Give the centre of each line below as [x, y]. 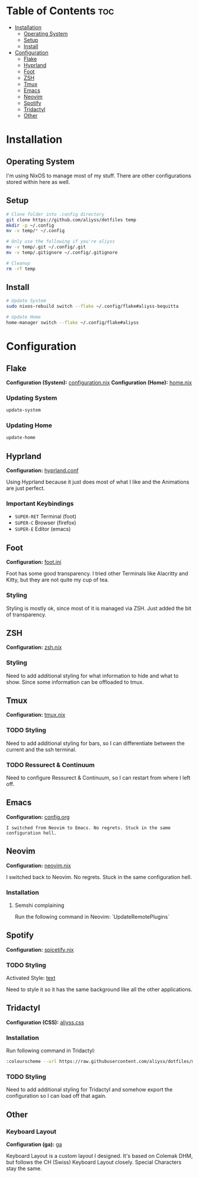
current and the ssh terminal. [41, 749]
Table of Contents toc [60, 11]
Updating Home [29, 425]
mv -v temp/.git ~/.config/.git [46, 247]
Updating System [32, 397]
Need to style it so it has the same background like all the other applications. [99, 989]
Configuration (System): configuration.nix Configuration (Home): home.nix [99, 382]
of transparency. [26, 615]
